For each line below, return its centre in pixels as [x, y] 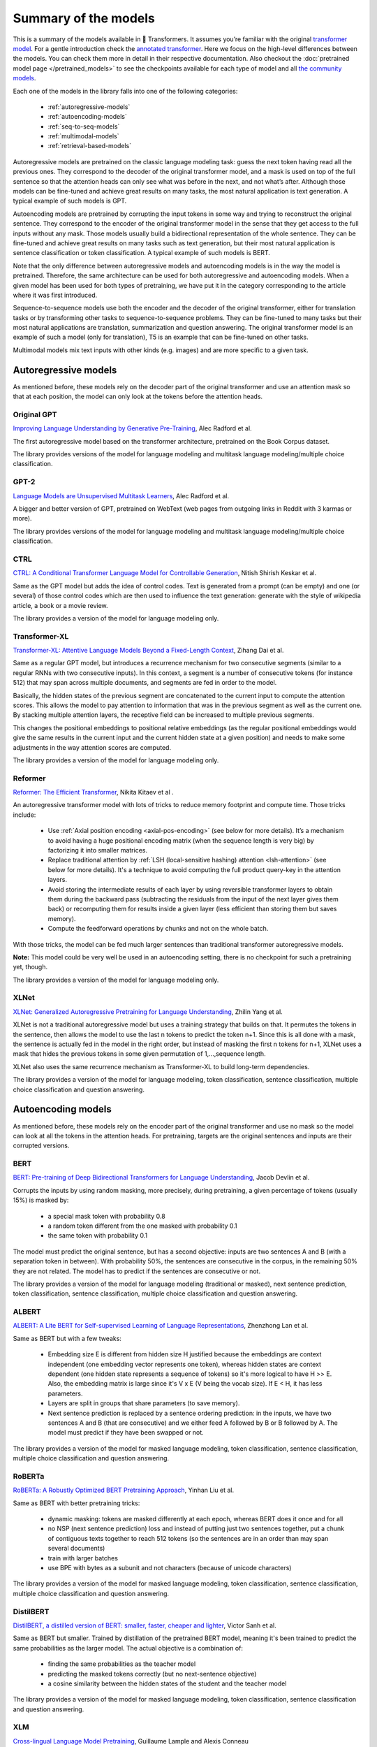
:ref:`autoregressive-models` [89, 107]
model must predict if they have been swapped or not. [126, 1433]
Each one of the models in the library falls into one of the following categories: [125, 91]
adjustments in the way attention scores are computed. [92, 747]
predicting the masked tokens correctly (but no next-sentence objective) [152, 1674]
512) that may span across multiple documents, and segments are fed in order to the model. [145, 683]
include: [24, 815]
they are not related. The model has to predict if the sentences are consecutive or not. [137, 1271]
